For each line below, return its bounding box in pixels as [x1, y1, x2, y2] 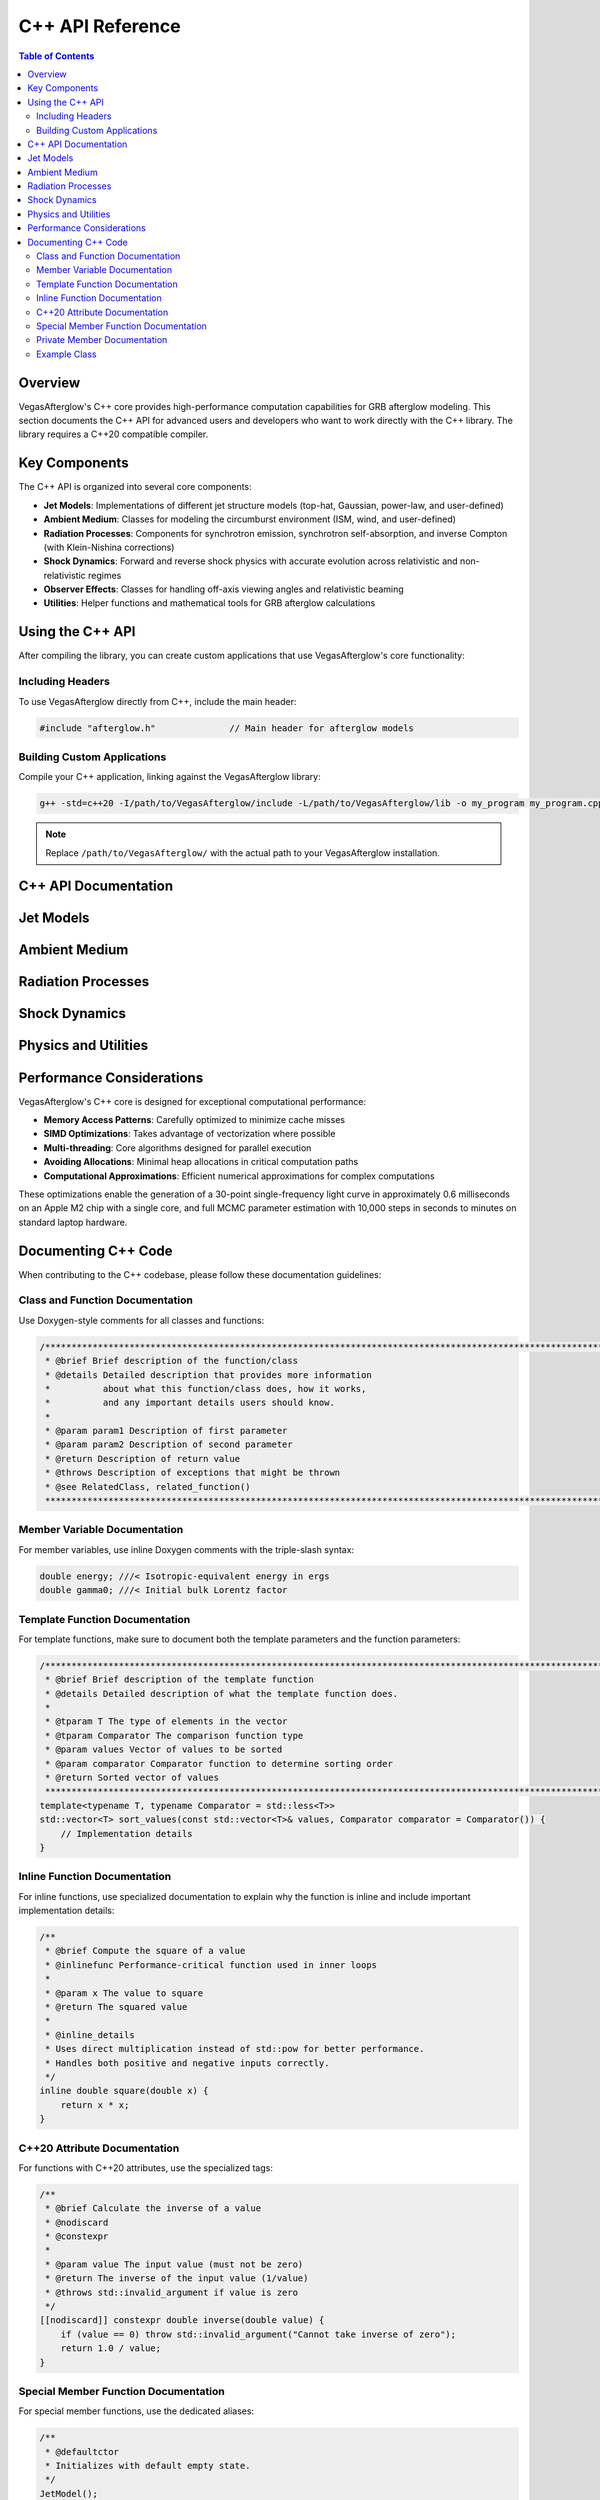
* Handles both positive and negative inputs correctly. [45, 2057, 330, 2069]
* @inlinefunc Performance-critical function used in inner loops [45, 1959, 378, 1970]
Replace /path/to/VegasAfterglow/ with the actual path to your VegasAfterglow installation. [45, 846, 440, 859]
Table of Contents [18, 50, 95, 62]
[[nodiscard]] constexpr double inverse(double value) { [39, 2315, 325, 2326]
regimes [87, 569, 122, 581]
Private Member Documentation [36, 334, 168, 346]
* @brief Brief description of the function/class [45, 1355, 299, 1367]
